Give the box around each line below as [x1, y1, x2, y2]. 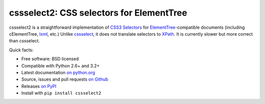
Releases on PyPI [21, 83, 56, 89]
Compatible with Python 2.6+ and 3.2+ [21, 62, 100, 68]
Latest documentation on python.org [21, 69, 95, 75]
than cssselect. [9, 38, 40, 44]
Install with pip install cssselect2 [21, 90, 102, 96]
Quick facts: [9, 47, 34, 53]
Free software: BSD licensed [21, 56, 79, 62]
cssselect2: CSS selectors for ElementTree [9, 7, 187, 18]
